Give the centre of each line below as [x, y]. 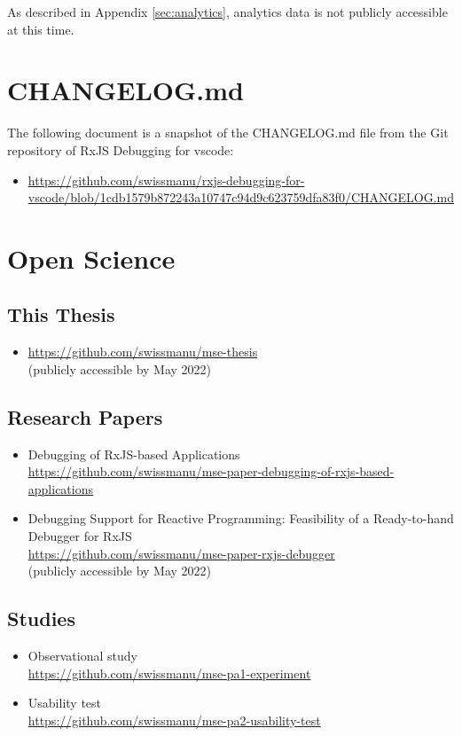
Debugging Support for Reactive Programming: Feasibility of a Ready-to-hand [241, 518]
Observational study [82, 656]
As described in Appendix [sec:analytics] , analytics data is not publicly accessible [227, 12]
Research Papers [85, 416]
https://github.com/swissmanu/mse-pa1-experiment [169, 673]
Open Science [91, 258]
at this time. [41, 29]
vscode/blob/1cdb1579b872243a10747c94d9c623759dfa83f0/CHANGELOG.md [241, 197]
